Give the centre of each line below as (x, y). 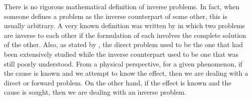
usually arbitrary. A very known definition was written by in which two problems (125, 25)
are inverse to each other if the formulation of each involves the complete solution (125, 35)
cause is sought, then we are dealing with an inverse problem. (95, 92)
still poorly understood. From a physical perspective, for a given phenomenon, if (123, 63)
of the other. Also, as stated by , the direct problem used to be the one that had (124, 44)
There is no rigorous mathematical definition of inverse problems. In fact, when (122, 6)
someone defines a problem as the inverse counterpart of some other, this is (116, 16)
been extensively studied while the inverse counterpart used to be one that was (121, 54)
